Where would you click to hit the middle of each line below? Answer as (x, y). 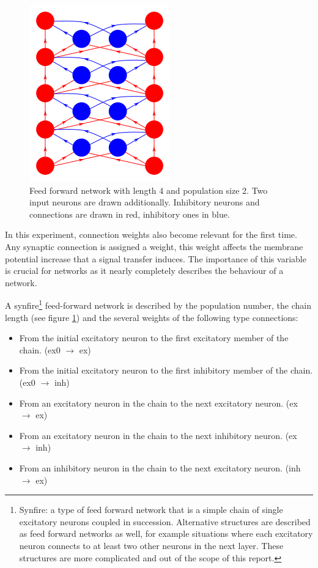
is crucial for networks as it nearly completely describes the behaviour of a (144, 271)
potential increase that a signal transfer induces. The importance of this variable (156, 258)
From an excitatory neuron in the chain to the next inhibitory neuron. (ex (158, 435)
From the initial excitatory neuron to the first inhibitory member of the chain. (166, 370)
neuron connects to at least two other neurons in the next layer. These (151, 545)
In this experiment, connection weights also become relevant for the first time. (151, 234)
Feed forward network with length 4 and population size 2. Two (149, 190)
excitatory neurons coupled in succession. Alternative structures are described (165, 521)
